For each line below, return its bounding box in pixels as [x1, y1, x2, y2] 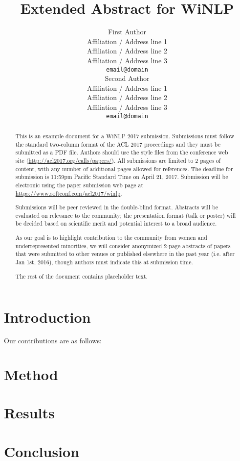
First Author [108, 26, 146, 37]
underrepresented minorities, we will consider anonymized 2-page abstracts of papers [15, 241, 231, 250]
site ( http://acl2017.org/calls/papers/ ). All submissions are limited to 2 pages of [15, 156, 221, 164]
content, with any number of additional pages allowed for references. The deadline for [15, 164, 233, 173]
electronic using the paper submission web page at [15, 180, 144, 189]
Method [4, 364, 58, 384]
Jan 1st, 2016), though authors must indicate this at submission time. [15, 257, 193, 266]
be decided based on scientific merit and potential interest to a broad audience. [15, 219, 217, 228]
